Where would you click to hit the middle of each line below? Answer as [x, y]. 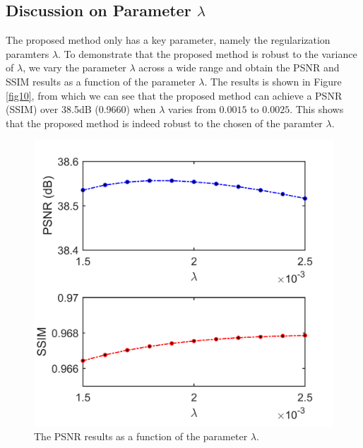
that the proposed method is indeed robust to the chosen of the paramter [164, 123]
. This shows [317, 109]
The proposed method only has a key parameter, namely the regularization [168, 40]
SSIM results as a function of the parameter [101, 81]
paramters [28, 53]
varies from [192, 109]
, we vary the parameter [75, 67]
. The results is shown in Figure [273, 81]
